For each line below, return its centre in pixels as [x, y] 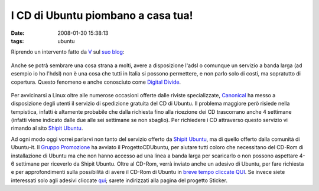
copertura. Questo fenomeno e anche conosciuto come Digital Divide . [96, 82]
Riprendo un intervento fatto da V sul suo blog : [68, 52]
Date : [18, 33]
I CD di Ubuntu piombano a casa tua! [102, 15]
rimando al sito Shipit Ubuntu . [47, 128]
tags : [17, 41]
